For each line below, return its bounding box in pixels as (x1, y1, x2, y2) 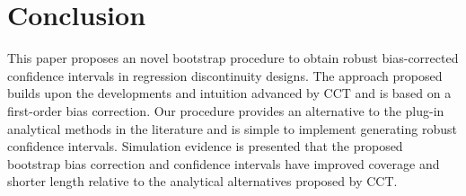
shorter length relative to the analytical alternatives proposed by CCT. (7, 172, 398, 191)
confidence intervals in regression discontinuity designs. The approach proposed (7, 66, 443, 85)
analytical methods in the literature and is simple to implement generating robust (7, 119, 457, 138)
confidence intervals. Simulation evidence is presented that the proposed (7, 137, 403, 156)
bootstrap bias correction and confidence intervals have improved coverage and (7, 154, 440, 173)
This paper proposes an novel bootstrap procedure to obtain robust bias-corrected (7, 49, 459, 67)
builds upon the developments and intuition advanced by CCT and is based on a (7, 84, 452, 102)
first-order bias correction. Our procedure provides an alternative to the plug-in (7, 101, 444, 120)
